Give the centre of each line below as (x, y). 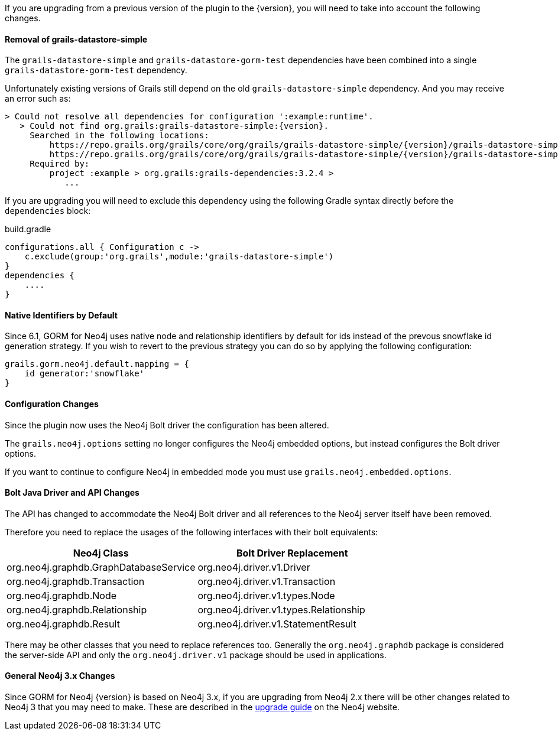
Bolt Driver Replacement (292, 553)
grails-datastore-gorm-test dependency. (96, 70)
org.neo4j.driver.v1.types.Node (266, 595)
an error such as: (38, 99)
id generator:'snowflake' (85, 374)
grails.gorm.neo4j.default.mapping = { (97, 364)
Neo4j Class (101, 553)
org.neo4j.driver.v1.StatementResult (277, 624)
